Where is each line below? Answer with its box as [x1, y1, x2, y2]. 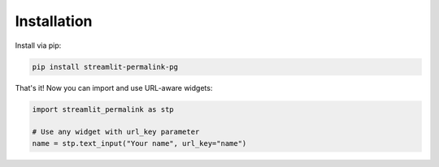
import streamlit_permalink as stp [32, 105, 174, 113]
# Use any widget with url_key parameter [32, 127, 200, 137]
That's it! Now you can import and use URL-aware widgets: [15, 83, 213, 92]
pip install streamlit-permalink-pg [32, 62, 179, 71]
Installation [15, 12, 93, 30]
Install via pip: [15, 41, 62, 50]
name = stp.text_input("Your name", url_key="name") [32, 139, 247, 148]
